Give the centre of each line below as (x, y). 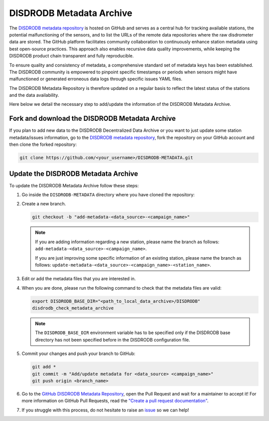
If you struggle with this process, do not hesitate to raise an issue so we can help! (105, 410)
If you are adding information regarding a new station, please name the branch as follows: (127, 242)
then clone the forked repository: (43, 144)
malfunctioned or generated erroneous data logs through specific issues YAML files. (96, 79)
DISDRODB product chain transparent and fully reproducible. (71, 56)
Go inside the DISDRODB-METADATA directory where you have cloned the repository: (108, 195)
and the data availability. (34, 95)
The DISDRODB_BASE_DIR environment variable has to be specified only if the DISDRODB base (133, 333)
